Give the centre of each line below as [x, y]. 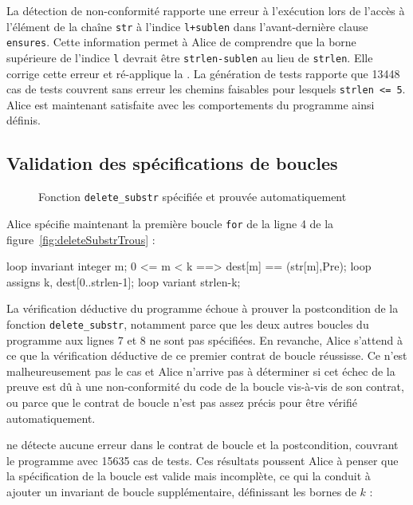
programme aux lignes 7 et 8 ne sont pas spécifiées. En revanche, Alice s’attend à [205, 339]
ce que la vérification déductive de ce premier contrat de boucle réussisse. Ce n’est [207, 355]
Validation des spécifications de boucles [172, 163]
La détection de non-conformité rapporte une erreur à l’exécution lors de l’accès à [206, 10]
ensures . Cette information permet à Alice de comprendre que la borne [181, 42]
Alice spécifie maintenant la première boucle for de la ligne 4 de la [170, 223]
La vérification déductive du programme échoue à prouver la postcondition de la [203, 308]
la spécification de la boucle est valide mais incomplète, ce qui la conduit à [189, 476]
